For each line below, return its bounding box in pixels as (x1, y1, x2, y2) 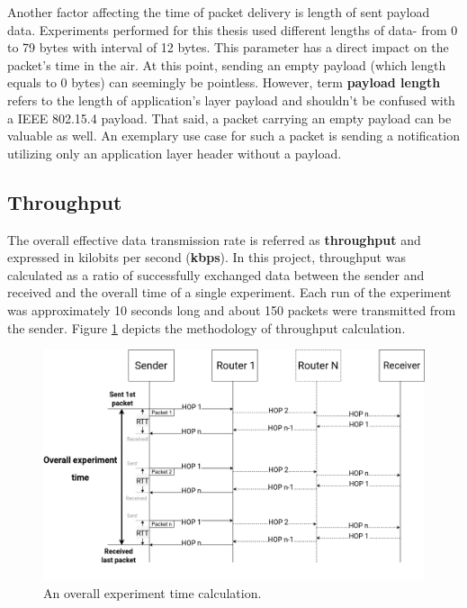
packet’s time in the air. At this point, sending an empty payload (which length (7, 55, 446, 74)
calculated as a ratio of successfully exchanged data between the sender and (7, 265, 425, 284)
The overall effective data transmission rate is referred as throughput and (7, 230, 421, 249)
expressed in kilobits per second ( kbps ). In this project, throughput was (7, 248, 406, 267)
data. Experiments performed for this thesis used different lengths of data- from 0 (7, 20, 458, 39)
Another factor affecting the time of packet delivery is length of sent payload (7, 3, 430, 21)
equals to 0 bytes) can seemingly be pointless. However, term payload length (7, 73, 441, 92)
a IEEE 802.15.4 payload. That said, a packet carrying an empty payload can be (7, 108, 452, 127)
